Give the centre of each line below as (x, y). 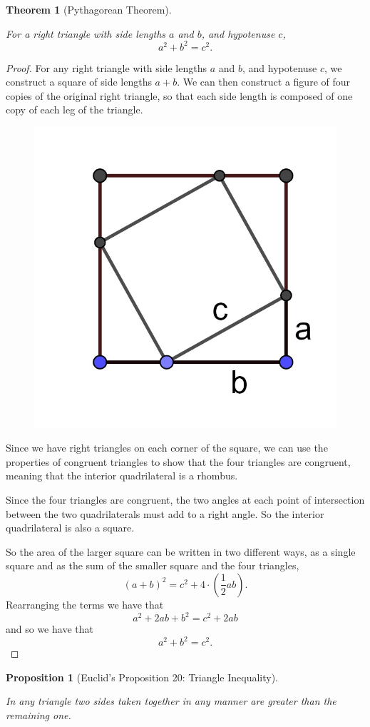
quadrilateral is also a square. (70, 528)
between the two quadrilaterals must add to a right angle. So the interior (165, 513)
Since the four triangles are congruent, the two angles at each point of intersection (185, 499)
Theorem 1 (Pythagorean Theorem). (89, 9)
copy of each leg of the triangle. (74, 110)
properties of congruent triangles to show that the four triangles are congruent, (178, 461)
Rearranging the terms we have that (85, 604)
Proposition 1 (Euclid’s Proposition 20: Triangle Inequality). (142, 677)
